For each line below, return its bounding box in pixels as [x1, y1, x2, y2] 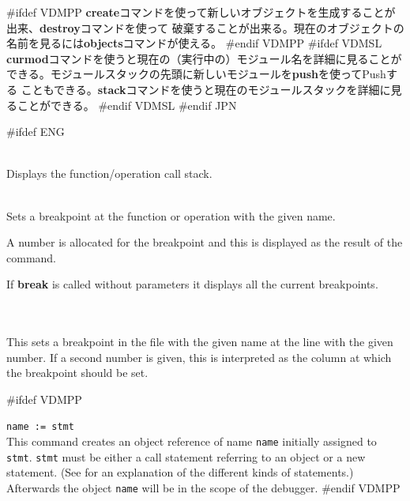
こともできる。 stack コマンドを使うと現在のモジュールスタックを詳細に [21, 81, 391, 97]
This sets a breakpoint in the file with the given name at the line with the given [6, 333, 393, 350]
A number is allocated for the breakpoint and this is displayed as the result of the [6, 234, 403, 250]
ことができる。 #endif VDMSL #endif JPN [17, 96, 237, 113]
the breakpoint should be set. [6, 364, 149, 381]
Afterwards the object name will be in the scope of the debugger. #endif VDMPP [6, 480, 401, 496]
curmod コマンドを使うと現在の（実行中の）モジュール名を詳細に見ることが [6, 50, 402, 66]
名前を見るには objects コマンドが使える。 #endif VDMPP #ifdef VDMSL [6, 35, 382, 51]
